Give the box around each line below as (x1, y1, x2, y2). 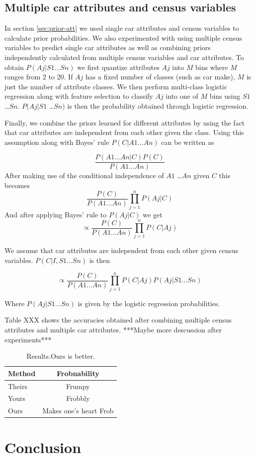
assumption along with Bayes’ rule (4, 136, 109, 147)
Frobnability (56, 368, 99, 378)
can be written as (161, 136, 214, 147)
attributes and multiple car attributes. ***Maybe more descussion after (4, 324, 222, 334)
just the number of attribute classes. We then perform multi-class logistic (4, 81, 227, 91)
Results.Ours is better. (26, 351, 95, 361)
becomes (4, 180, 30, 190)
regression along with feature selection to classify (4, 91, 153, 101)
